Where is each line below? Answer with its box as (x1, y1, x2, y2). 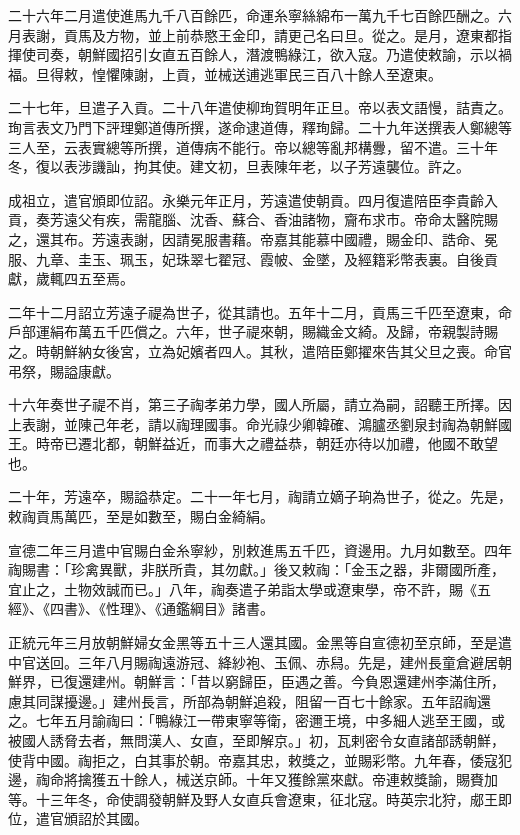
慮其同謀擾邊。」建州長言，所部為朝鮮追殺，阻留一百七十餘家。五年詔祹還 (8, 690, 491, 711)
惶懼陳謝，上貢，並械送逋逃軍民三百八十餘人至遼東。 (91, 63, 442, 84)
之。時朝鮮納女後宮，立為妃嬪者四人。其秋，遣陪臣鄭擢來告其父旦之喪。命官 (8, 340, 512, 361)
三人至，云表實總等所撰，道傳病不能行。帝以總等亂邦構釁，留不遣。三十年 (8, 136, 498, 157)
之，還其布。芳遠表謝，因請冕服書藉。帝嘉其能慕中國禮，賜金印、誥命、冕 (8, 228, 498, 249)
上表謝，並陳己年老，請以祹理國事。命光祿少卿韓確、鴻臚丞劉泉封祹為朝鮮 (8, 413, 498, 434)
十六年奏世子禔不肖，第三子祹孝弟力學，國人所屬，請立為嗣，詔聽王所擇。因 (8, 394, 512, 415)
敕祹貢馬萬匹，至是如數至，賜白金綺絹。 (8, 506, 274, 527)
